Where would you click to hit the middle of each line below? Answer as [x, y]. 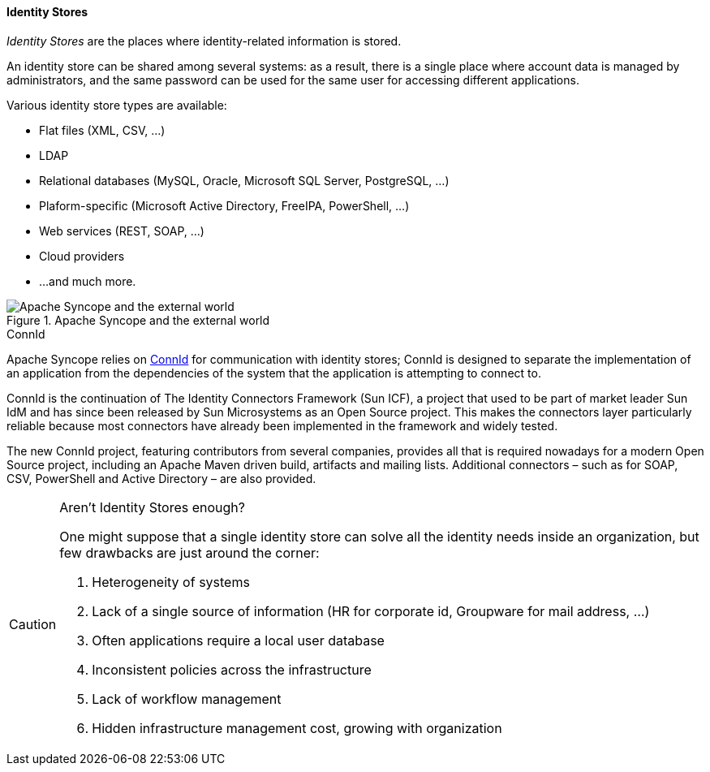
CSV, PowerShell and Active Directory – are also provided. [161, 478]
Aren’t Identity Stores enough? [152, 507]
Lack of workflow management [187, 699]
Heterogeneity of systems [171, 582]
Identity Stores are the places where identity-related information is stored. [204, 41]
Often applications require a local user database [238, 640]
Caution [33, 624]
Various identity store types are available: [117, 105]
